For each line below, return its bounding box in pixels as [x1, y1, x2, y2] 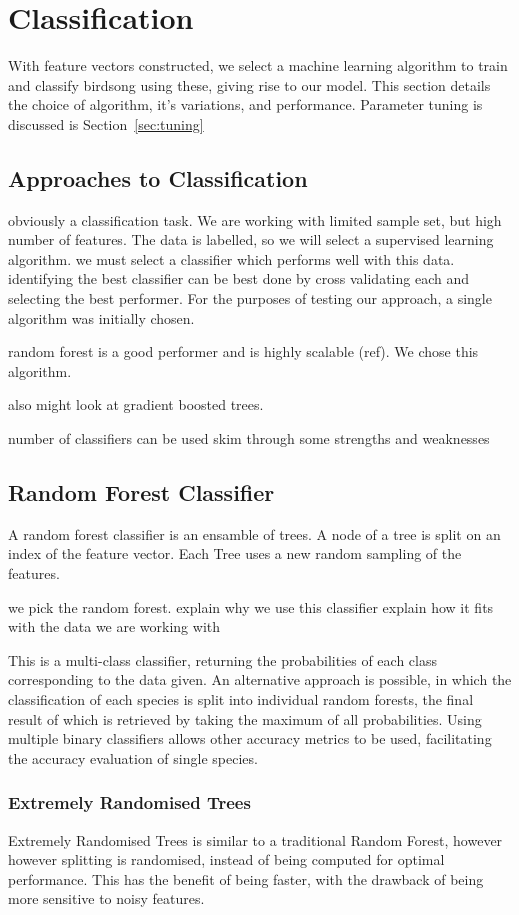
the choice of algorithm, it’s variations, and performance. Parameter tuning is [8, 94, 483, 115]
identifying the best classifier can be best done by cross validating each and [8, 268, 469, 289]
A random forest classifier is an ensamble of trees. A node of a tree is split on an [8, 523, 501, 544]
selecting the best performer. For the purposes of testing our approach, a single [8, 288, 492, 309]
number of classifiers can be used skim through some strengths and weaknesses [8, 428, 490, 449]
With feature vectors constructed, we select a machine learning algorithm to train [8, 55, 508, 76]
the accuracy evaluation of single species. [8, 747, 258, 768]
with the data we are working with [8, 616, 221, 637]
